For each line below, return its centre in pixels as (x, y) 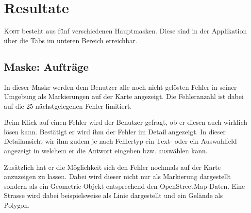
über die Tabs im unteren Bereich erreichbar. (71, 40)
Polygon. (17, 205)
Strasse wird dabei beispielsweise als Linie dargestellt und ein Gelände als (113, 195)
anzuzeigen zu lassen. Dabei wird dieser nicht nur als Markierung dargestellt (117, 176)
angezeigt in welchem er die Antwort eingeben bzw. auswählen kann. (106, 151)
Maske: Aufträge (46, 66)
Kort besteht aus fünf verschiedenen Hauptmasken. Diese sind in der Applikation (125, 31)
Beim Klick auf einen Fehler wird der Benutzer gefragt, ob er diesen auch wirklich (126, 122)
